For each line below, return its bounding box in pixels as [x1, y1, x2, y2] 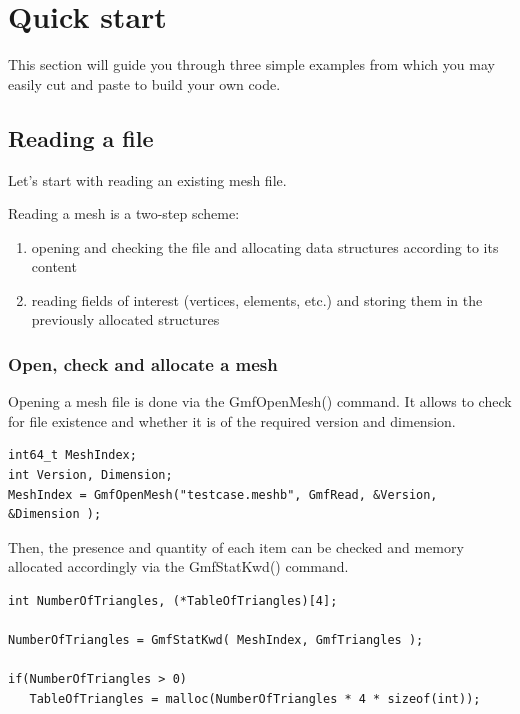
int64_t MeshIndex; [8, 448, 137, 463]
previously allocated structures [31, 309, 220, 330]
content [31, 256, 77, 277]
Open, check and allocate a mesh [8, 352, 278, 376]
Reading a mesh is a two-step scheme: [8, 203, 240, 224]
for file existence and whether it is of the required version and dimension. [8, 410, 456, 431]
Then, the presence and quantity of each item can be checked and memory [8, 536, 464, 557]
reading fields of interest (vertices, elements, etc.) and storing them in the [31, 289, 483, 310]
